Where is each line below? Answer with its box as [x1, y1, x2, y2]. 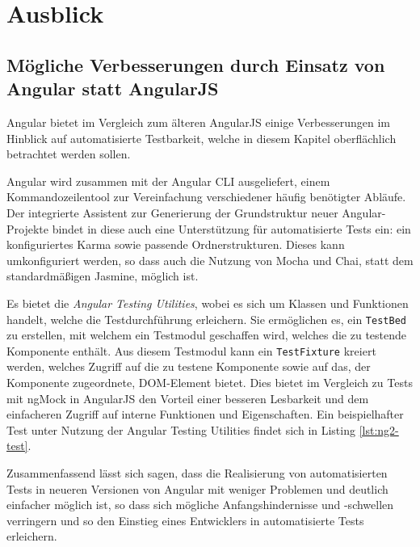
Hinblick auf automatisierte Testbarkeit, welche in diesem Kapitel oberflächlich [6, 129, 397, 146]
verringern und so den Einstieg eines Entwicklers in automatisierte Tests [6, 511, 364, 528]
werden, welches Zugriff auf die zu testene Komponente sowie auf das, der [6, 358, 371, 375]
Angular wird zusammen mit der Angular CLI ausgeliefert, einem [6, 172, 330, 189]
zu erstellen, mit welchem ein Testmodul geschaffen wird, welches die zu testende [6, 326, 407, 343]
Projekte [6, 220, 48, 237]
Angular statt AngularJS [6, 76, 219, 101]
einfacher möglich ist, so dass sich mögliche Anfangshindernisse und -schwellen [6, 496, 394, 513]
